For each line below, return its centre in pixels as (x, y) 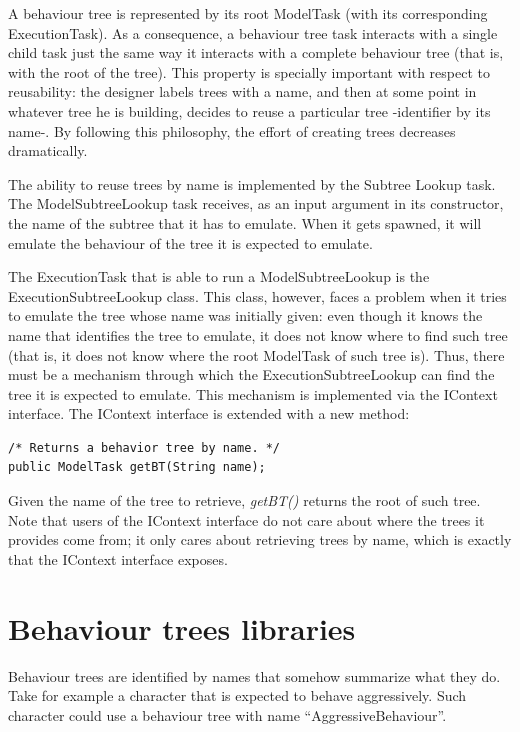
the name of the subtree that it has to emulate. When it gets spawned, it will (245, 222)
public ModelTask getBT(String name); (137, 467)
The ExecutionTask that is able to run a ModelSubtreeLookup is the (219, 276)
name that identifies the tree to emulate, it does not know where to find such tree (258, 334)
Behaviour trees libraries (182, 627)
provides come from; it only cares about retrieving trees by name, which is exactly (260, 539)
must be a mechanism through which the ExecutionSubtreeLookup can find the (251, 374)
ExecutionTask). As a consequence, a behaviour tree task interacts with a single (253, 32)
